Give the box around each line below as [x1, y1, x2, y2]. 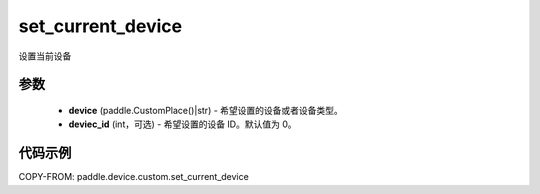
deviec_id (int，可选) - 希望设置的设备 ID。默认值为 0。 [68, 118, 297, 130]
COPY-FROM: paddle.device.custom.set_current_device [18, 171, 249, 183]
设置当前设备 [18, 50, 72, 62]
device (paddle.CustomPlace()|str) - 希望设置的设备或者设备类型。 [68, 104, 344, 116]
